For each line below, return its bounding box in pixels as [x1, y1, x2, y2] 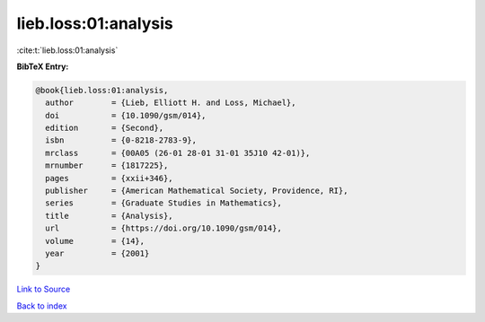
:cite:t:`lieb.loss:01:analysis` [16, 45, 119, 56]
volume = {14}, [45, 236, 145, 246]
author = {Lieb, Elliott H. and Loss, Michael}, [45, 98, 296, 108]
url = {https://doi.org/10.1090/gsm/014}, [45, 223, 282, 233]
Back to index [16, 300, 67, 311]
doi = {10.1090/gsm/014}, [45, 110, 207, 120]
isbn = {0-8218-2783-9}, [45, 135, 198, 145]
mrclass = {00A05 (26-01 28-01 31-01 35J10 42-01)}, [45, 148, 311, 158]
